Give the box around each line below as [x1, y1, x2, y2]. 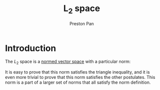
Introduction [5, 43, 56, 54]
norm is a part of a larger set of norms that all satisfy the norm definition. [5, 79, 151, 85]
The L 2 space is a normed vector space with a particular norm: [5, 59, 131, 66]
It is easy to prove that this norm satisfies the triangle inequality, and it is [5, 69, 150, 75]
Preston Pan [70, 20, 94, 27]
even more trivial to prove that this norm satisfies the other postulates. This [5, 75, 156, 80]
